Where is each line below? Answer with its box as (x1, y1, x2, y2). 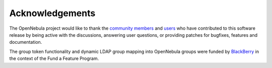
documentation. (9, 39, 42, 45)
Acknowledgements (9, 8, 96, 19)
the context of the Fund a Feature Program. (9, 55, 99, 61)
